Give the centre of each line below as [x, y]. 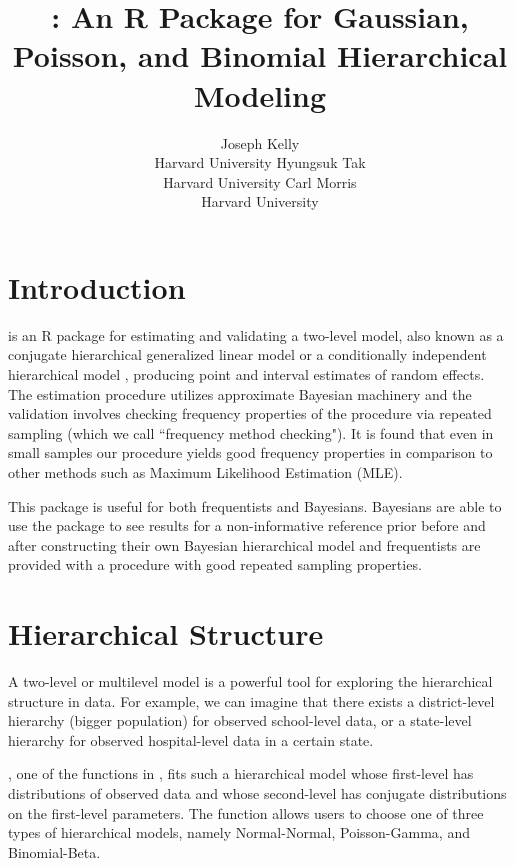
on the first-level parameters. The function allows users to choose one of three [246, 812]
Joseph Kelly [260, 142]
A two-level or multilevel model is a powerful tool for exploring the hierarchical [250, 681]
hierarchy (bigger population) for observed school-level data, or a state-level [240, 720]
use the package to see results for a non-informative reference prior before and [247, 525]
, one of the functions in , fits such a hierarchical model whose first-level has [241, 773]
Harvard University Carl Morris [260, 181]
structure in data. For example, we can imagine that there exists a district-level [251, 700]
